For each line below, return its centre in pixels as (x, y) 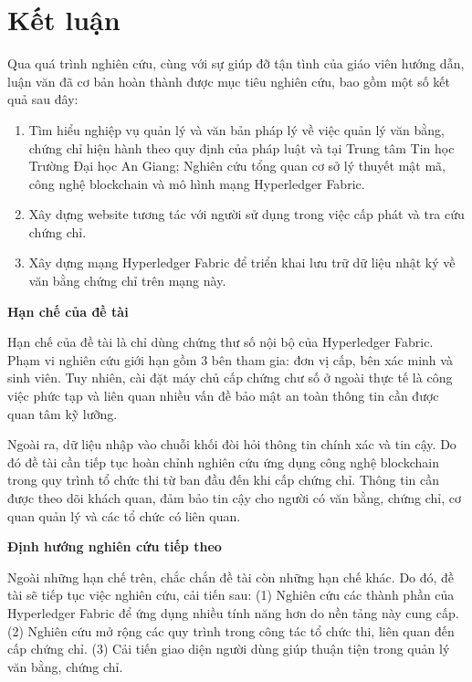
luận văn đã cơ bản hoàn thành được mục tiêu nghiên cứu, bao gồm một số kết (229, 81)
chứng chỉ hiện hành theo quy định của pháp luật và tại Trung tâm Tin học (241, 147)
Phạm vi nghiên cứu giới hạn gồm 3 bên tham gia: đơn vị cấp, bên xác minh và (230, 359)
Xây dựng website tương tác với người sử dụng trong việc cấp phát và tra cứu (246, 214)
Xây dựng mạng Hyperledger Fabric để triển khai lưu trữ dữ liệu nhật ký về (242, 262)
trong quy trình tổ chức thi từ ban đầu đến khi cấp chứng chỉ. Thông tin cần (224, 480)
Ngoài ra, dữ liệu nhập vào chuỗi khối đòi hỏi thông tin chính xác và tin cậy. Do (232, 444)
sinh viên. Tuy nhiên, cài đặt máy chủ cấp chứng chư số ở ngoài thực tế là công (230, 378)
